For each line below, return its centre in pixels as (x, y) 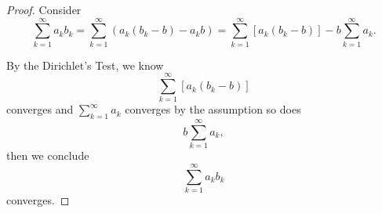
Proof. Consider (44, 9)
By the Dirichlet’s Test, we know (85, 65)
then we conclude (48, 155)
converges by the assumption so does (213, 109)
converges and (40, 109)
